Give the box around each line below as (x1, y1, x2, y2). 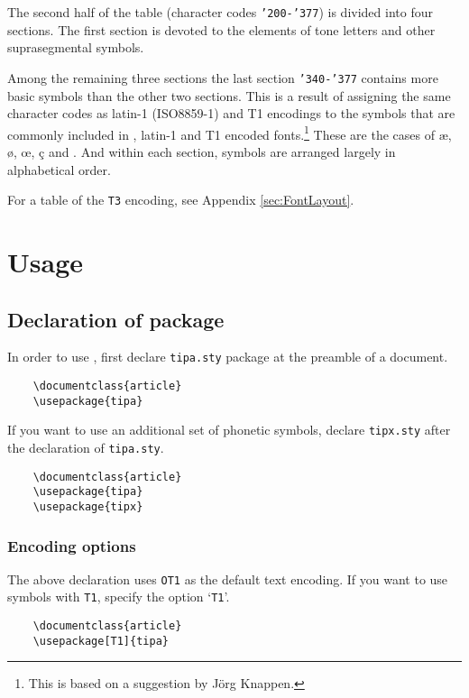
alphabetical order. (7, 160, 111, 179)
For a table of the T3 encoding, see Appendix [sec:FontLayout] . (7, 190, 354, 209)
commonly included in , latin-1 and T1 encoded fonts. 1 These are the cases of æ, (7, 122, 452, 143)
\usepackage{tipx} (32, 500, 143, 513)
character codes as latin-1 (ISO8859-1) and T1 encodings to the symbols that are (7, 104, 455, 123)
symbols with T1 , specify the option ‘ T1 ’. (7, 587, 230, 606)
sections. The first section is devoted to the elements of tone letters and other (7, 20, 436, 39)
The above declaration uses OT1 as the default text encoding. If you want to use (7, 569, 448, 588)
